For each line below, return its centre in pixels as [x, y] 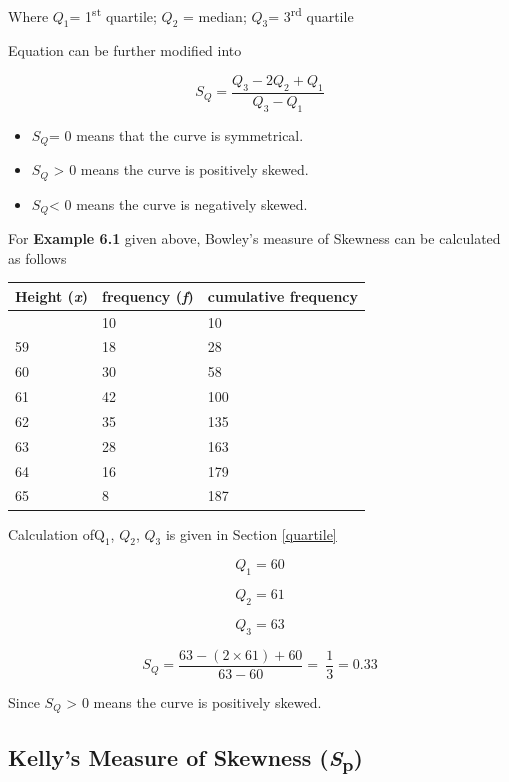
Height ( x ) [51, 295]
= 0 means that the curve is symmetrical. [176, 134]
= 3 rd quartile [311, 14]
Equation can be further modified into [125, 50]
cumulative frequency [283, 295]
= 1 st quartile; [113, 14]
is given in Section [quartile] [251, 533]
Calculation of [51, 533]
